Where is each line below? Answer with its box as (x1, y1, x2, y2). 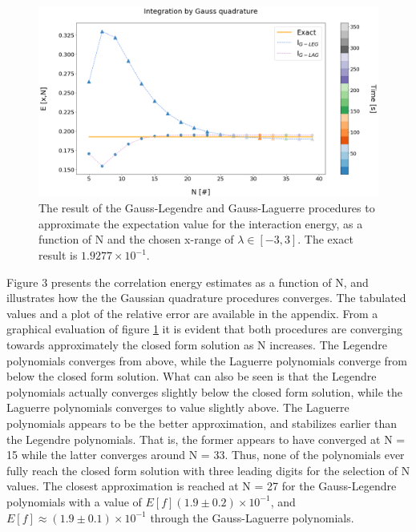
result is (38, 247, 78, 264)
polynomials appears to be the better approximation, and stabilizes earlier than (6, 414, 398, 431)
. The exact (297, 231, 353, 248)
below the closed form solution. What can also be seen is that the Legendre (6, 368, 377, 385)
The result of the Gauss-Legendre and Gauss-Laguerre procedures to (38, 199, 375, 216)
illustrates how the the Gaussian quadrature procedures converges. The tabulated (6, 289, 406, 306)
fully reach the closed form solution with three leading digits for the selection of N (6, 461, 410, 478)
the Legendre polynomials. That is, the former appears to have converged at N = (6, 430, 406, 447)
